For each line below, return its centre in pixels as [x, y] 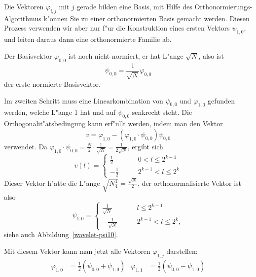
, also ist [211, 55]
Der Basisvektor [28, 55]
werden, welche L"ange [38, 112]
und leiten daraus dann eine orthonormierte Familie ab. [88, 39]
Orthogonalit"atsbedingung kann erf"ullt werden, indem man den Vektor [113, 123]
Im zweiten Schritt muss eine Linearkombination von [84, 100]
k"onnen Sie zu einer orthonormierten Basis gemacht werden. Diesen [146, 18]
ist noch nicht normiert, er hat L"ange [126, 55]
